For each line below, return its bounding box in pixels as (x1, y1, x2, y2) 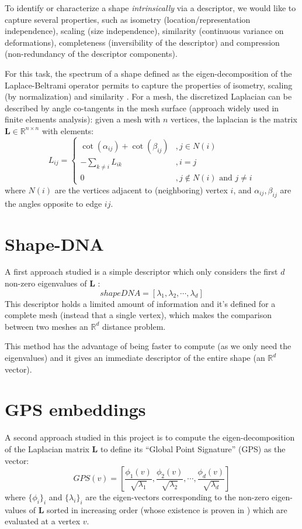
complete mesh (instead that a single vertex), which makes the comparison (5, 309, 272, 321)
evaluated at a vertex (5, 515, 81, 527)
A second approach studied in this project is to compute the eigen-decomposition (5, 431, 295, 443)
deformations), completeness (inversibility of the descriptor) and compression (5, 36, 280, 48)
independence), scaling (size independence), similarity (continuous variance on (5, 25, 284, 37)
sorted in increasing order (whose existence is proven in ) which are (46, 503, 287, 516)
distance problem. (102, 320, 166, 332)
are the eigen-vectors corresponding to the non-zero (85, 491, 269, 503)
